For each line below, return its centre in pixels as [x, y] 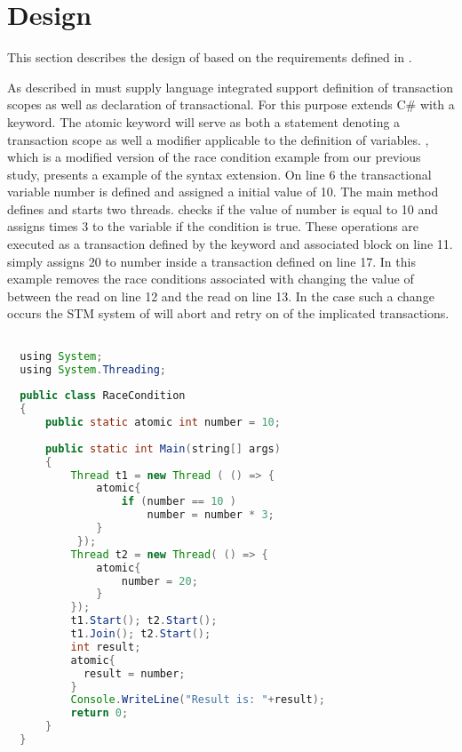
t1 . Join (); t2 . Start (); [141, 634]
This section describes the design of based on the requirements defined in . [210, 57]
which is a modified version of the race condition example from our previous [214, 157]
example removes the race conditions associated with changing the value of [211, 279]
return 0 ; [100, 713]
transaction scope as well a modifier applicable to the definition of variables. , [218, 139]
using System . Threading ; [93, 369]
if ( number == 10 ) [179, 502]
